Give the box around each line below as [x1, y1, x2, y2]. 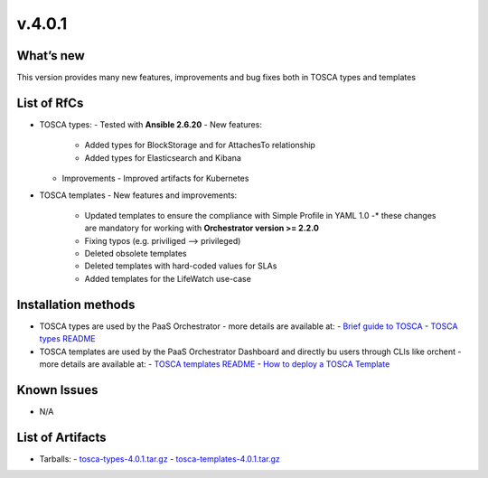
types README [39, 333, 97, 344]
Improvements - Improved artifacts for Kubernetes [61, 173, 249, 184]
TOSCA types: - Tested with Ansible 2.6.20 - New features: [39, 118, 262, 130]
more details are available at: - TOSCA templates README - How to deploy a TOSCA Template [39, 358, 390, 370]
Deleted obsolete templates [84, 248, 187, 259]
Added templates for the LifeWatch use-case [84, 273, 252, 284]
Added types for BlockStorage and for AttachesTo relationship [84, 140, 316, 151]
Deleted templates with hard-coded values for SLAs [84, 260, 277, 271]
